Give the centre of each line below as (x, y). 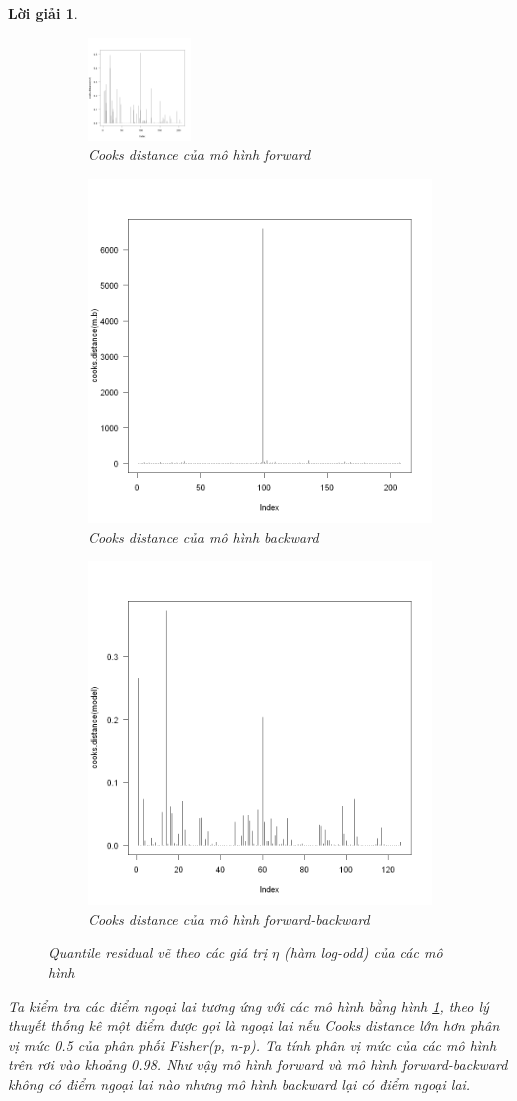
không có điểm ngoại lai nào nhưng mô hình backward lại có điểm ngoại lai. (239, 1083)
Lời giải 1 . (43, 13)
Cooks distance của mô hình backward (203, 536)
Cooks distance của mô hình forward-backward (229, 918)
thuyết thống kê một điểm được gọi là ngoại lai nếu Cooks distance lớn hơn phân (254, 1025)
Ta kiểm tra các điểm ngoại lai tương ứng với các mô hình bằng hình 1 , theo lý (248, 1005)
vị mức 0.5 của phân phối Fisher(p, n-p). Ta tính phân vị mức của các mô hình (252, 1044)
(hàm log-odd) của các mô (363, 952)
